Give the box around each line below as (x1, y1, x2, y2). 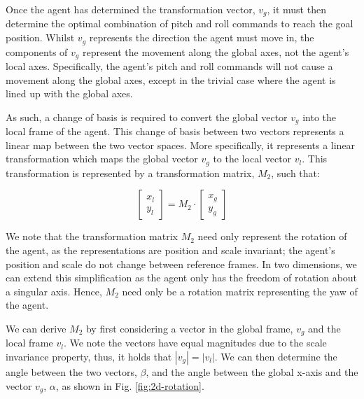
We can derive (6, 321, 66, 335)
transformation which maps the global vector (6, 151, 198, 166)
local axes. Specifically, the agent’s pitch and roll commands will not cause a (6, 58, 333, 73)
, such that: (271, 165, 320, 180)
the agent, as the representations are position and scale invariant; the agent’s (6, 243, 335, 258)
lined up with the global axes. (6, 86, 133, 101)
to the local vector (213, 151, 292, 166)
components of (6, 44, 68, 59)
